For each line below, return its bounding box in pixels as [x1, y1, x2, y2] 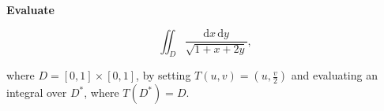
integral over [6, 84, 67, 101]
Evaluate [6, 2, 55, 17]
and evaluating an [291, 67, 378, 83]
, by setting [136, 67, 191, 83]
